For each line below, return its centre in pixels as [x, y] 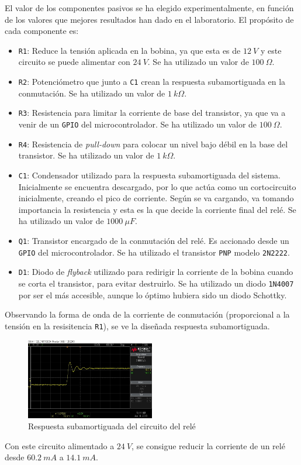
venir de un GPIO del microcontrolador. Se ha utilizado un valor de [138, 124]
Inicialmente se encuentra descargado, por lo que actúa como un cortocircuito [157, 186]
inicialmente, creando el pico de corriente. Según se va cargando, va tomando [156, 198]
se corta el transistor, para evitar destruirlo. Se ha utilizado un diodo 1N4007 [156, 283]
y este [271, 50]
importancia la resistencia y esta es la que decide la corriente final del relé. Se [157, 209]
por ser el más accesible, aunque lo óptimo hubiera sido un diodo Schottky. [153, 294]
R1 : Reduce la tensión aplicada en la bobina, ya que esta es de [129, 50]
